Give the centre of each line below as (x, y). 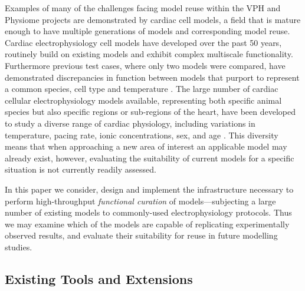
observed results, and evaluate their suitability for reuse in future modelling (141, 235)
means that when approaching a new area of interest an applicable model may (146, 146)
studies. (19, 247)
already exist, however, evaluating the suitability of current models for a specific (150, 158)
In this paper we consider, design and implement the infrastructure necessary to (149, 189)
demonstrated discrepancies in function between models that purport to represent (152, 77)
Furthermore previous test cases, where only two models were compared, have (145, 65)
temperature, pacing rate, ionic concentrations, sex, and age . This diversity (142, 135)
